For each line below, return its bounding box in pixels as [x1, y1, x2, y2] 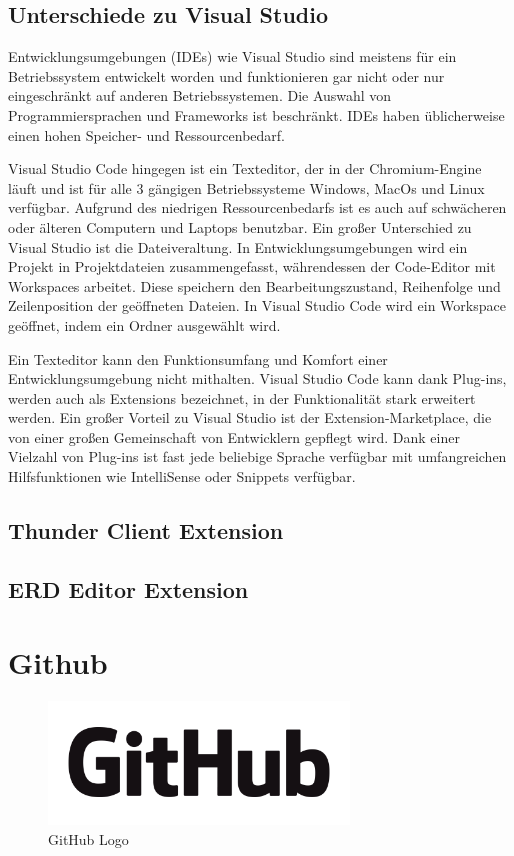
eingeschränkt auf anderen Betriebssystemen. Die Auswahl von [8, 85, 392, 106]
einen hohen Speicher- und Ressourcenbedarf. [8, 124, 285, 145]
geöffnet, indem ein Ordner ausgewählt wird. [8, 314, 281, 335]
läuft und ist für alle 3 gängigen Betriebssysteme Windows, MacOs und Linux [8, 177, 485, 198]
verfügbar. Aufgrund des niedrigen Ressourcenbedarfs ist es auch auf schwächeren [8, 197, 507, 218]
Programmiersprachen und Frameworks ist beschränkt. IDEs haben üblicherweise [8, 104, 505, 125]
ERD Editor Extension [8, 573, 249, 604]
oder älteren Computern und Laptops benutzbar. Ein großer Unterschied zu [8, 216, 472, 237]
